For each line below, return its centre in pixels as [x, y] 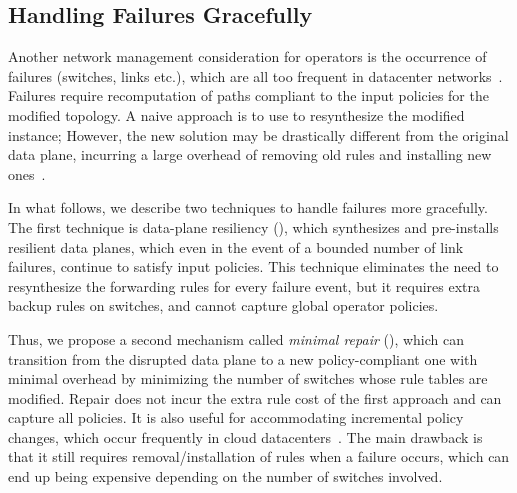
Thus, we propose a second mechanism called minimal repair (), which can [236, 338]
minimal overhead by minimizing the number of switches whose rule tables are [248, 378]
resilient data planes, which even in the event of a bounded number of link [236, 246]
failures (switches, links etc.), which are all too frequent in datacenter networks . [255, 75]
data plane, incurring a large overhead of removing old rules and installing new [250, 154]
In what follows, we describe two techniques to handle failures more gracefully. [248, 207]
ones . [27, 173]
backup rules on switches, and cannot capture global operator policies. [223, 305]
